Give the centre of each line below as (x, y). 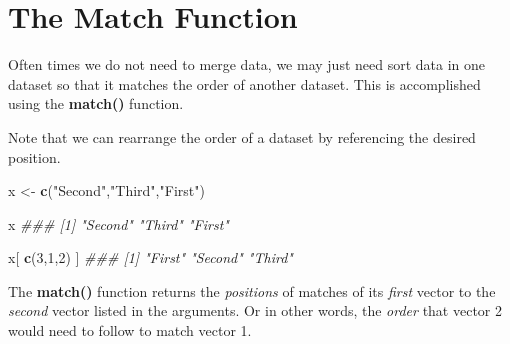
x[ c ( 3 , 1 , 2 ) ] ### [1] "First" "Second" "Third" (150, 257)
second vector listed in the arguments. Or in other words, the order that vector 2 (255, 310)
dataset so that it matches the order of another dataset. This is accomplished (244, 83)
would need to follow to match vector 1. (130, 330)
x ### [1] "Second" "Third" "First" (118, 223)
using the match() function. (96, 103)
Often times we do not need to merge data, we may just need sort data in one (247, 64)
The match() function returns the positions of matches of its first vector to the (252, 290)
